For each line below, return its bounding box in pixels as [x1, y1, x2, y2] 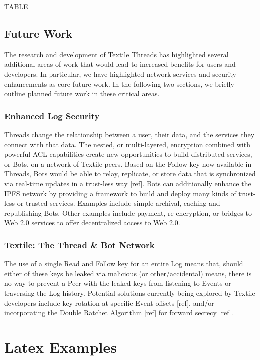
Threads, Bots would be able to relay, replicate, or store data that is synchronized [4, 168, 256, 179]
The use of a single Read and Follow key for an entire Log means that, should [4, 258, 243, 269]
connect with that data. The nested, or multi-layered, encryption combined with [4, 139, 250, 149]
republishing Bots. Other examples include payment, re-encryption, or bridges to [4, 207, 252, 218]
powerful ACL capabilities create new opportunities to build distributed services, [4, 149, 252, 159]
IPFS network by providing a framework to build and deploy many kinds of [4, 188, 236, 198]
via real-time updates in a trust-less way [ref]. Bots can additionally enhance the [4, 178, 251, 188]
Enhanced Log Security [4, 109, 100, 122]
